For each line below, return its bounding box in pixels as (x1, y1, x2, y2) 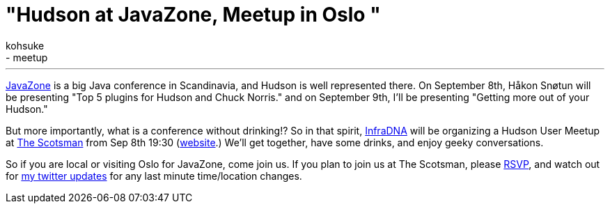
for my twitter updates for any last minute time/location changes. (6, 169, 302, 182)
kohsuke (6, 39, 45, 52)
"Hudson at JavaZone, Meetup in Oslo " (6, 3, 381, 26)
